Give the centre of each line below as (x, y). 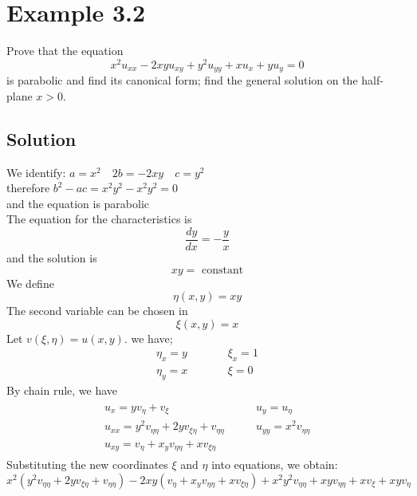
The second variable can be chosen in (97, 311)
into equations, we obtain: (275, 465)
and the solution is (52, 258)
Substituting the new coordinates (87, 465)
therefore (28, 188)
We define (30, 283)
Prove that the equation (65, 51)
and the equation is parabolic (78, 203)
